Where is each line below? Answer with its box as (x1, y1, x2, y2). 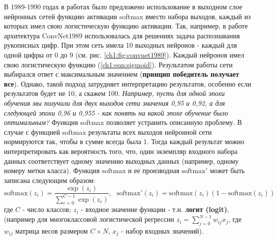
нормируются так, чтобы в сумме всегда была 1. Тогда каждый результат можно (4, 136, 245, 147)
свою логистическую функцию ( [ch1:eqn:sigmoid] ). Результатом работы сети (4, 59, 233, 69)
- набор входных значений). (121, 225, 204, 236)
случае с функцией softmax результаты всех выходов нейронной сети (4, 126, 212, 137)
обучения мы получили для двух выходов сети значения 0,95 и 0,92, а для (4, 97, 225, 108)
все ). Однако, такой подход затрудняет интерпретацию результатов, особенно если (4, 78, 251, 89)
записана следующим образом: (4, 175, 95, 185)
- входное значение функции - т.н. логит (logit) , (81, 204, 229, 214)
